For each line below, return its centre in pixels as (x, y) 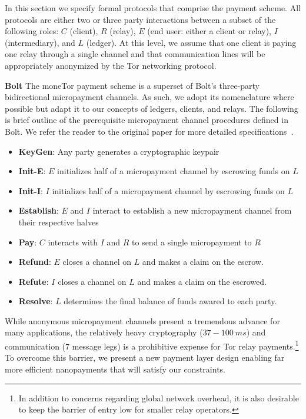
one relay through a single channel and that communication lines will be (135, 54)
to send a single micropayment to (192, 242)
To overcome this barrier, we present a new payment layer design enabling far (145, 358)
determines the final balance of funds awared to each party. (170, 301)
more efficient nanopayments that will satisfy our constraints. (115, 369)
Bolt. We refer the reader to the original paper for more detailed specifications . (149, 131)
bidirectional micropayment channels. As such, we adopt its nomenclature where (149, 97)
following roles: (32, 31)
